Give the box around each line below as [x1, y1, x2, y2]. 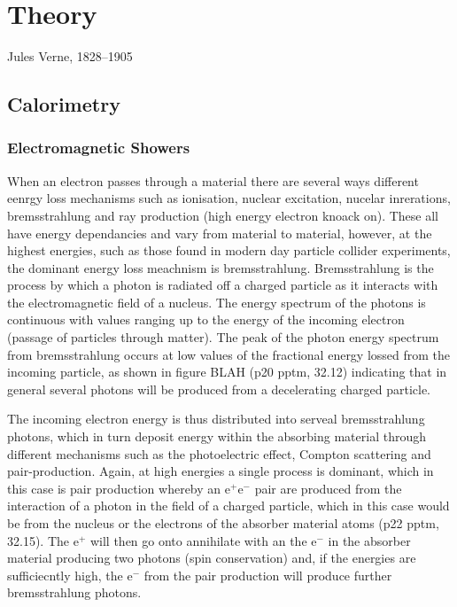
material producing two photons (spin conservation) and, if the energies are [7, 549, 416, 567]
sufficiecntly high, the [7, 565, 123, 584]
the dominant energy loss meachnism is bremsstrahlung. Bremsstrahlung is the [7, 258, 434, 276]
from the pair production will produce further [143, 565, 392, 584]
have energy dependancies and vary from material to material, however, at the [7, 223, 432, 242]
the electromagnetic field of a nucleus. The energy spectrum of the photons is [7, 292, 426, 311]
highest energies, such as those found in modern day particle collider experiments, [7, 241, 451, 260]
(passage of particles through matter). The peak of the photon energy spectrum [7, 328, 439, 346]
